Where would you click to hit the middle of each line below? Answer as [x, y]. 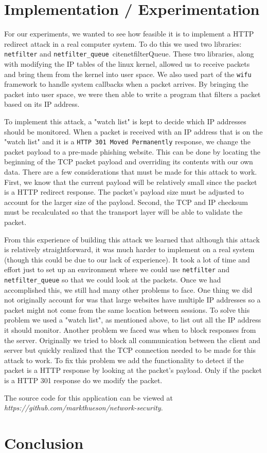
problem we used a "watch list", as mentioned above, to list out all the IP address [133, 320]
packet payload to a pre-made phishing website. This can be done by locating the [132, 151]
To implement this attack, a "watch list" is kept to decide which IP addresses [125, 121]
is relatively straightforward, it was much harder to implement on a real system [129, 249]
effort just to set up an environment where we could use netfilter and [117, 269]
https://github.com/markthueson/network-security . [84, 408]
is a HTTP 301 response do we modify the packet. [83, 380]
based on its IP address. [42, 104]
